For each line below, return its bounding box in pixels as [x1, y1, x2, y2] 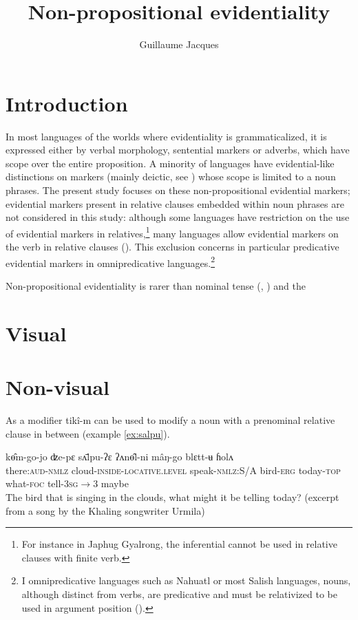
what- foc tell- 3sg [6, 476, 78, 491]
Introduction [6, 89, 128, 117]
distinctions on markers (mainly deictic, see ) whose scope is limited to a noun [6, 169, 336, 184]
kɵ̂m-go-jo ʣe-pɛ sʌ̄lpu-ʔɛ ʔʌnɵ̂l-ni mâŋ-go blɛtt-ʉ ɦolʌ [6, 449, 233, 464]
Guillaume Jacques [139, 37, 219, 52]
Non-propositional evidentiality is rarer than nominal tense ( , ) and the [6, 278, 306, 292]
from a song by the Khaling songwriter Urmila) [6, 503, 205, 517]
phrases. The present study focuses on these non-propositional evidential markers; [6, 183, 350, 197]
